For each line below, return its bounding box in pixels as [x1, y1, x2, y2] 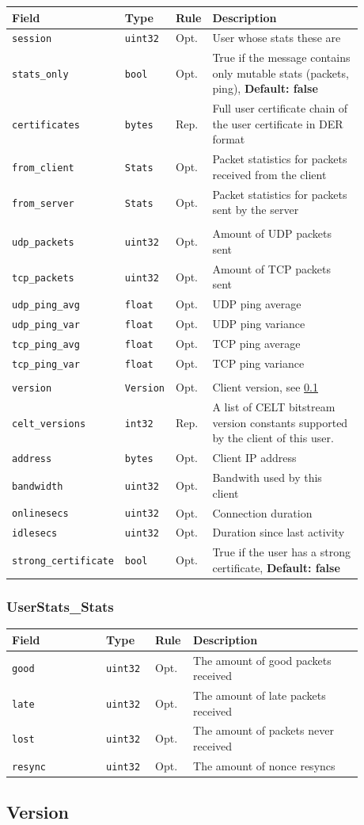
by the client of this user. [212, 430, 334, 446]
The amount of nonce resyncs [193, 757, 336, 773]
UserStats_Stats [6, 596, 114, 616]
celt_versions [12, 418, 86, 430]
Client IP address [212, 449, 297, 466]
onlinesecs [12, 508, 69, 520]
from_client [12, 162, 74, 174]
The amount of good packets [193, 651, 332, 668]
